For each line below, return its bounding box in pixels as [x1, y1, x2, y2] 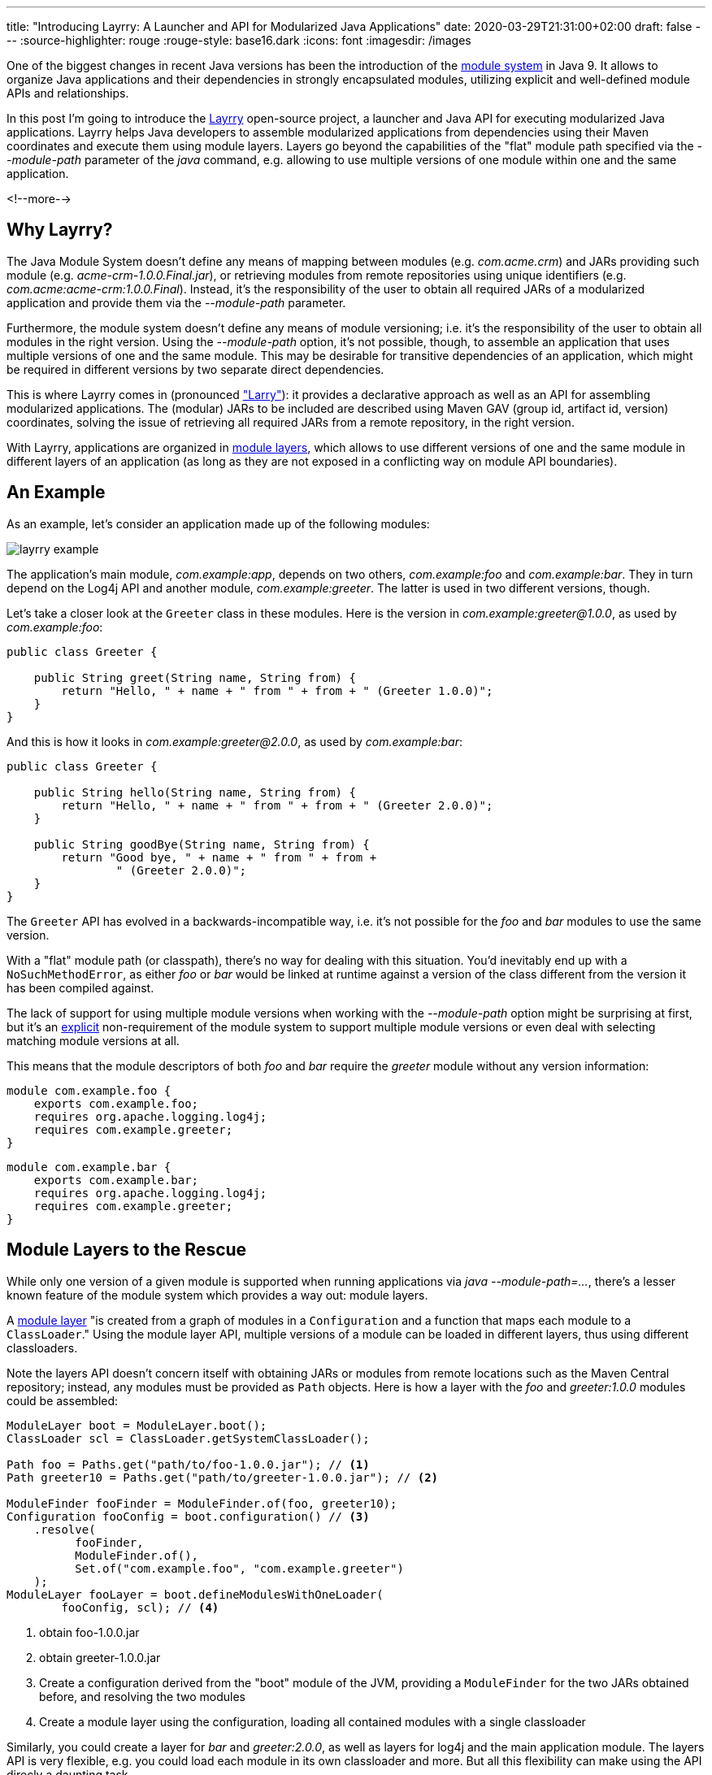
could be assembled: [7, 1393, 119, 1408]
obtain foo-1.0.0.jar [39, 1625, 140, 1639]
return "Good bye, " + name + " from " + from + [61, 850, 377, 864]
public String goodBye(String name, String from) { [33, 837, 370, 851]
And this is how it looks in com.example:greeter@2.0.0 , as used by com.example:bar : [7, 734, 462, 749]
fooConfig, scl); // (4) [61, 1600, 219, 1614]
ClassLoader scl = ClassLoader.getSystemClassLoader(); [7, 1431, 370, 1445]
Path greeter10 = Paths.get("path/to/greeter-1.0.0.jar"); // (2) [7, 1470, 439, 1484]
